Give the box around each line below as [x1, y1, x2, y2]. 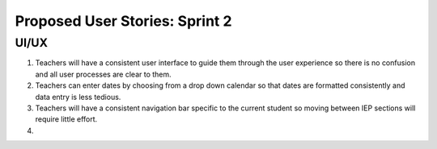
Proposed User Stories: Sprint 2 [15, 12, 232, 30]
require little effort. [35, 114, 98, 124]
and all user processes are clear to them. [35, 69, 172, 79]
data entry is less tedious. [35, 92, 121, 101]
